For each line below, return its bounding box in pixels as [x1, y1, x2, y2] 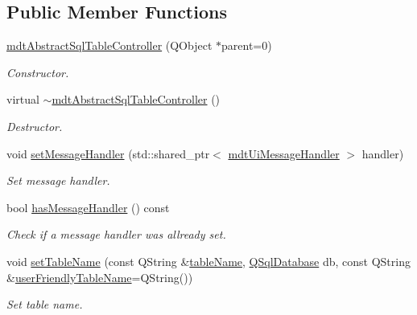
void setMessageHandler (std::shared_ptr [6, 145, 210, 162]
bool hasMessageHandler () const [6, 198, 170, 215]
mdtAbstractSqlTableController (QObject [6, 37, 213, 54]
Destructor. [6, 117, 63, 134]
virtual [6, 91, 39, 108]
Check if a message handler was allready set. [6, 226, 226, 243]
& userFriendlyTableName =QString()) [6, 268, 193, 285]
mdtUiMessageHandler [228, 145, 340, 162]
